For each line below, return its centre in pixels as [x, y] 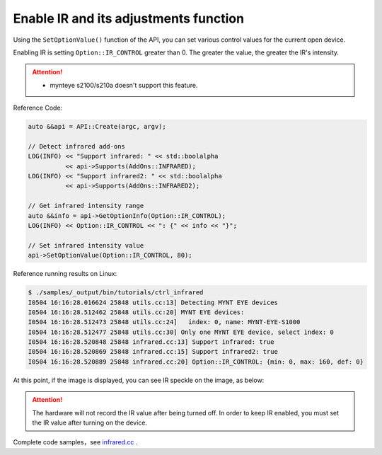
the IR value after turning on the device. [90, 423]
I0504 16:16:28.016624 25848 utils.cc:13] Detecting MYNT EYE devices [153, 302]
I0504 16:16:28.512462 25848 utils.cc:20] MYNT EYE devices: [136, 312]
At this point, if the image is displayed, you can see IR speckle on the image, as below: [139, 380]
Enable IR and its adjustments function [128, 18]
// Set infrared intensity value [86, 245]
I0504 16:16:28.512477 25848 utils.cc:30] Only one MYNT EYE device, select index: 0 [181, 332]
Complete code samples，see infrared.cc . [75, 442]
